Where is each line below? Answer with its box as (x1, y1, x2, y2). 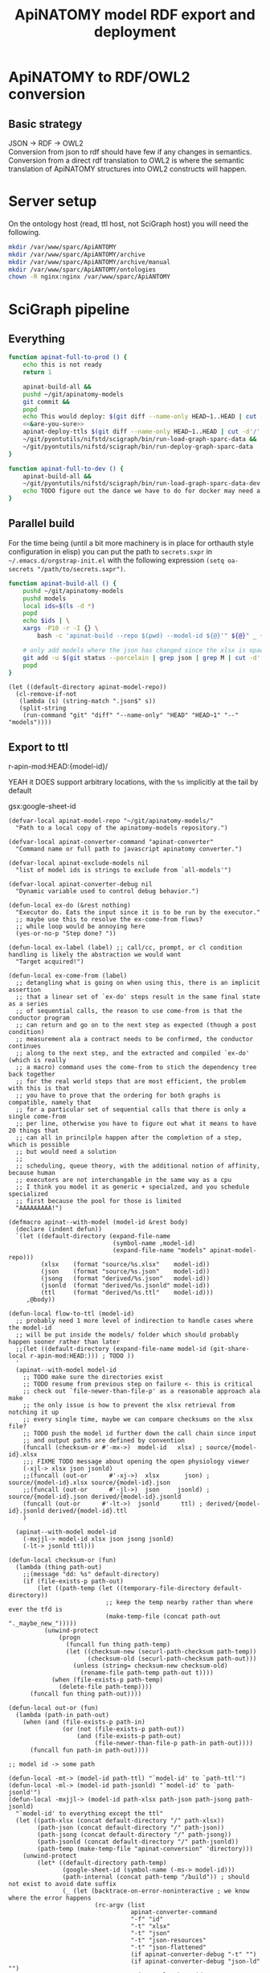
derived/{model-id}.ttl (47, 1507, 128, 1515)
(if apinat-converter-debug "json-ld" (130, 1958, 261, 1966)
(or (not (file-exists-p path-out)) (62, 1725, 185, 1733)
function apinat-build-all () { (8, 579, 117, 587)
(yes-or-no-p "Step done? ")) (15, 929, 117, 938)
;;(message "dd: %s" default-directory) (22, 1571, 160, 1579)
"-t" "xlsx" (130, 1922, 171, 1930)
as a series (8, 1000, 48, 1008)
